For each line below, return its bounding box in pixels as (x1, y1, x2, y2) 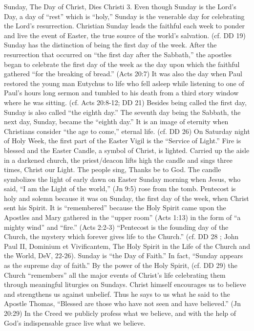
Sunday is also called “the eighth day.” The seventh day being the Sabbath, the (4, 107, 241, 117)
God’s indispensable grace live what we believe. (4, 317, 146, 328)
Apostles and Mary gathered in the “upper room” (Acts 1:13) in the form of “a (4, 212, 241, 222)
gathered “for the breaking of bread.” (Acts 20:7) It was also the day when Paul (4, 68, 242, 79)
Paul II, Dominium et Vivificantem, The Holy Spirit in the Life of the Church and (4, 241, 250, 251)
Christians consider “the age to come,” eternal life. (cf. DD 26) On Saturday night (4, 126, 250, 136)
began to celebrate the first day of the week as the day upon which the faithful (4, 59, 240, 69)
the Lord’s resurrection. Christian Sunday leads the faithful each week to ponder (4, 21, 245, 31)
